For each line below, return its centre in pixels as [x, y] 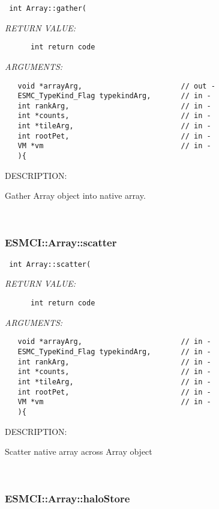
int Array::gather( [48, 8]
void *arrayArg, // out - [116, 86]
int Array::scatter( [50, 264]
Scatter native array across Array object [79, 451]
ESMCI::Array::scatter [61, 242]
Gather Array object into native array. [75, 195]
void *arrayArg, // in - [114, 342]
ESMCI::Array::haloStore [67, 498]
